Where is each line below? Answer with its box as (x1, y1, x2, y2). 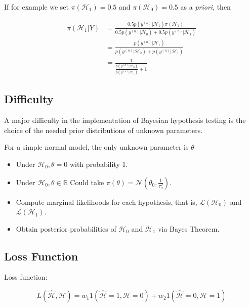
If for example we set (4, 2, 69, 12)
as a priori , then (180, 2, 231, 12)
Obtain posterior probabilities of (16, 223, 116, 234)
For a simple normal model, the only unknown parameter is (4, 142, 189, 152)
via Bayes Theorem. (158, 223, 220, 234)
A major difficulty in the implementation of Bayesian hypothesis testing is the (4, 115, 246, 125)
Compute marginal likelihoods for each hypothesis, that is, (16, 196, 197, 207)
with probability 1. (69, 158, 128, 169)
